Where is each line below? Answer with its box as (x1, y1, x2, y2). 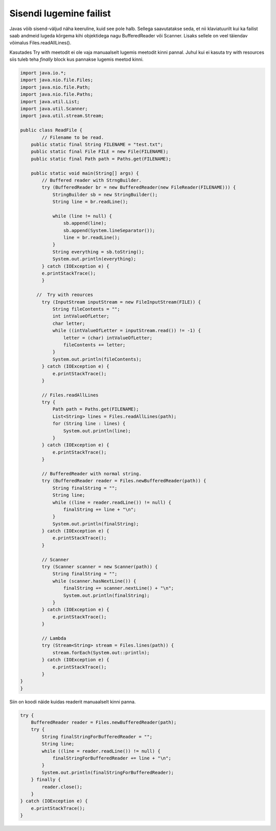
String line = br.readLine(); (52, 199, 128, 205)
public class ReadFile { (20, 127, 83, 133)
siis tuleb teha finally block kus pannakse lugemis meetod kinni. (9, 56, 144, 62)
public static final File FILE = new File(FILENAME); (31, 149, 169, 154)
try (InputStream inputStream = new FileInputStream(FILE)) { (41, 299, 201, 305)
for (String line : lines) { (52, 421, 126, 426)
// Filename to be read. (41, 134, 104, 140)
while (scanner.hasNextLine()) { (52, 578, 136, 584)
